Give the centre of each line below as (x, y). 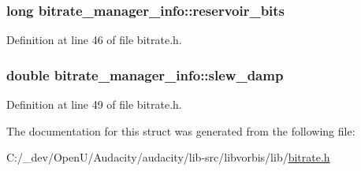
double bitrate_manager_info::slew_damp (145, 74)
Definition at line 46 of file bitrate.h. (94, 40)
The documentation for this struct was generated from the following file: (181, 130)
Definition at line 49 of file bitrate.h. (94, 104)
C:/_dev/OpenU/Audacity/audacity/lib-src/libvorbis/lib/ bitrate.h (168, 157)
